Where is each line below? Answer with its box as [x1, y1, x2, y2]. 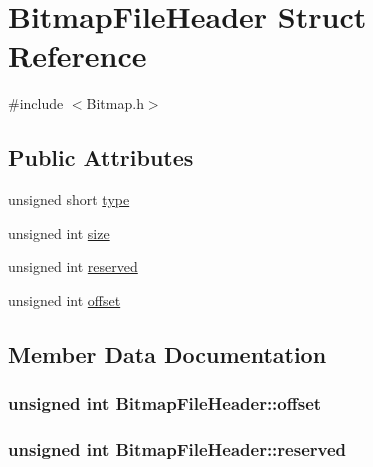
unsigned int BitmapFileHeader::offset [8, 391, 322, 416]
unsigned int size [8, 222, 110, 243]
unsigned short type [8, 189, 130, 210]
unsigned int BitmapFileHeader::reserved [8, 437, 346, 462]
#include [8, 93, 64, 114]
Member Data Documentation [8, 338, 327, 369]
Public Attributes [8, 142, 194, 173]
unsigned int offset [8, 289, 121, 310]
